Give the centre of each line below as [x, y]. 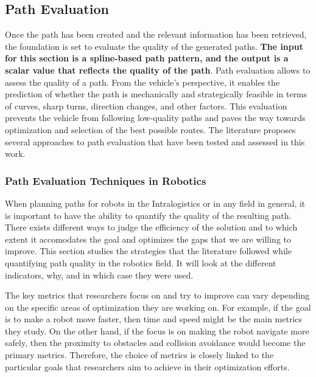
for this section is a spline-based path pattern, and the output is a [147, 58]
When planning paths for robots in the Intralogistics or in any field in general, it [155, 203]
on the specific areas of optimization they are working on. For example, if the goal [158, 307]
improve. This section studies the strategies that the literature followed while [149, 251]
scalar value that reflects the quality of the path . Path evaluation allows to [158, 70]
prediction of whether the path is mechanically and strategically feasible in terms [156, 94]
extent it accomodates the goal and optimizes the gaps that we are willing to [148, 239]
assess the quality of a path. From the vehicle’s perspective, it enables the [142, 82]
